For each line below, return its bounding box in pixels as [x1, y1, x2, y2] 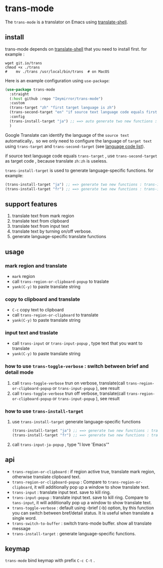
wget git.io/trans [5, 60, 42, 66]
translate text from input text [12, 223, 69, 229]
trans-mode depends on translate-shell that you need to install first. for [5, 46, 147, 52]
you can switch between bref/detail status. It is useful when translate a [12, 510, 154, 516]
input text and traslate [5, 330, 58, 336]
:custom [9, 101, 25, 106]
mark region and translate [5, 262, 67, 269]
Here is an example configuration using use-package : [5, 77, 110, 83]
